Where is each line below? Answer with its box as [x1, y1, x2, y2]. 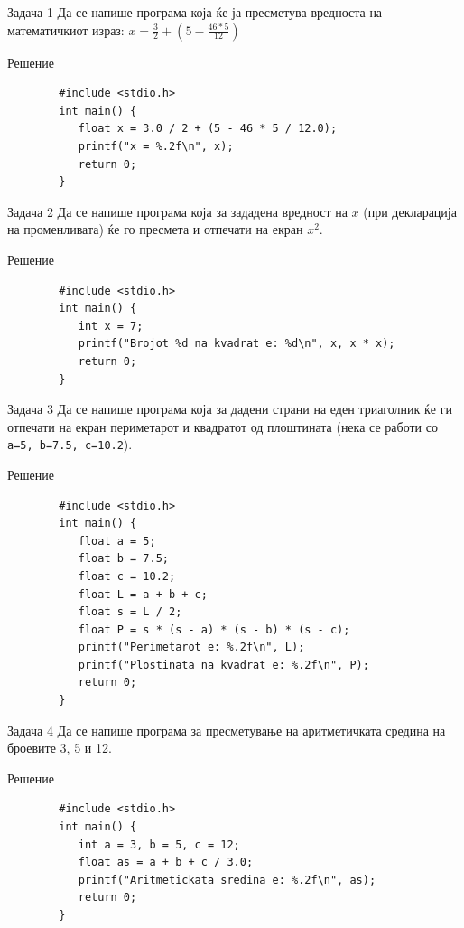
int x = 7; [78, 319, 144, 333]
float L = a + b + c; [78, 587, 208, 601]
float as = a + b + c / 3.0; [78, 856, 254, 869]
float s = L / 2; [78, 605, 182, 619]
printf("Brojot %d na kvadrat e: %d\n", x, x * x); [78, 337, 395, 351]
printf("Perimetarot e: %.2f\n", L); [78, 641, 305, 654]
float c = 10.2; [78, 569, 176, 583]
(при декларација [363, 202, 457, 220]
